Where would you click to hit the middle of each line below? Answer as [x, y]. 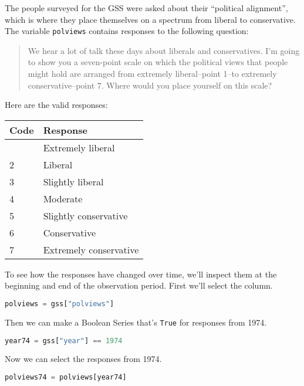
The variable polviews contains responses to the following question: [127, 31]
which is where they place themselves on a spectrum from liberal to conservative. [150, 19]
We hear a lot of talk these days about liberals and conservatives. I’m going [164, 50]
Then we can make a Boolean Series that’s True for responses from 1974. [136, 322]
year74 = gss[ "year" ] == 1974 [64, 341]
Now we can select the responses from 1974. [83, 359]
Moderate [63, 198]
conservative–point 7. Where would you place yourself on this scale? [150, 85]
